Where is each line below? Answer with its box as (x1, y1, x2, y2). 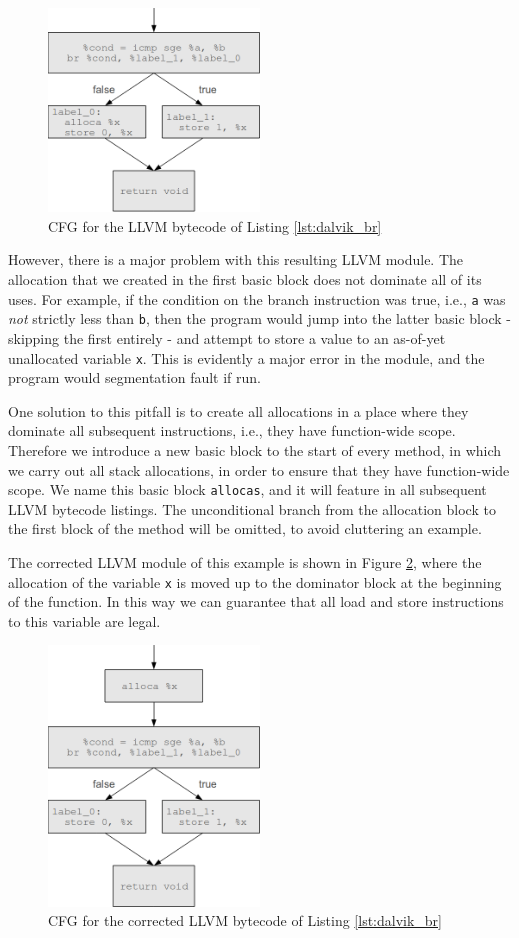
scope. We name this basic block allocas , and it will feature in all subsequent (8, 479, 487, 500)
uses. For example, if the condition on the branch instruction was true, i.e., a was (8, 288, 506, 309)
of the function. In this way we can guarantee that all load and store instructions (8, 591, 504, 612)
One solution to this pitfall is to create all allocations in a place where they (8, 400, 469, 421)
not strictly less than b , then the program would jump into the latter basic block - (8, 308, 511, 329)
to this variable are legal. (8, 610, 161, 631)
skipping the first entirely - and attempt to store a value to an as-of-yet (8, 327, 446, 348)
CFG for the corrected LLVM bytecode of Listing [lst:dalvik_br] (48, 910, 442, 931)
